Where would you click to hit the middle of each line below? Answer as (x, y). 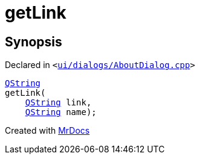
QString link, (58, 103)
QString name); (61, 112)
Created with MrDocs (47, 131)
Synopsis (34, 42)
